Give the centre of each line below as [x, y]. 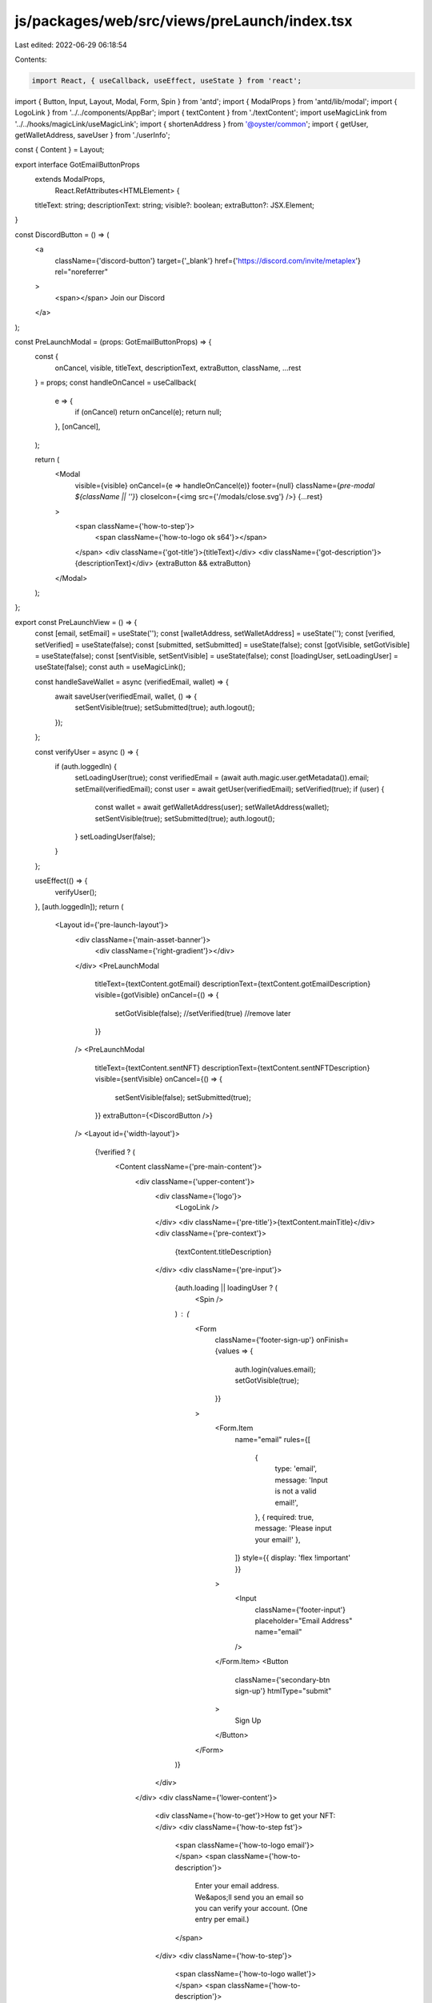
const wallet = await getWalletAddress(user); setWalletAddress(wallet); [212, 807]
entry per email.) [222, 1920]
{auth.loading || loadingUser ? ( [226, 1288]
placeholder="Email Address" [304, 1621]
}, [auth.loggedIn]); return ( [79, 906]
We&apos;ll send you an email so [249, 1897]
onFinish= [333, 1340]
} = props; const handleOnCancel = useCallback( [116, 383]
